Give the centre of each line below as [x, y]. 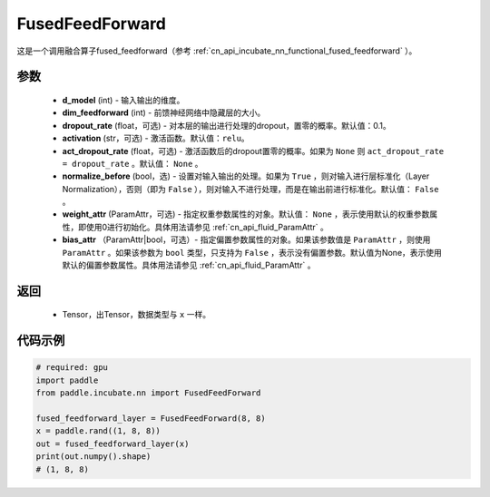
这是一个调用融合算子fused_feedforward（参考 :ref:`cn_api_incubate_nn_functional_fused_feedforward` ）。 [217, 51]
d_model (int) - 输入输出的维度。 [123, 100]
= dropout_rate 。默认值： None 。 [132, 163]
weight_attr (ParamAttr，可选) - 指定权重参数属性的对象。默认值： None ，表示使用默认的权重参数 [246, 214]
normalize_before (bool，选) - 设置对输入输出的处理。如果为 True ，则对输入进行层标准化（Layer [246, 176]
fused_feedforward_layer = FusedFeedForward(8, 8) [151, 419]
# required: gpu [72, 368]
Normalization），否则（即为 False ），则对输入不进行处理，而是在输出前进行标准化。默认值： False [250, 189]
